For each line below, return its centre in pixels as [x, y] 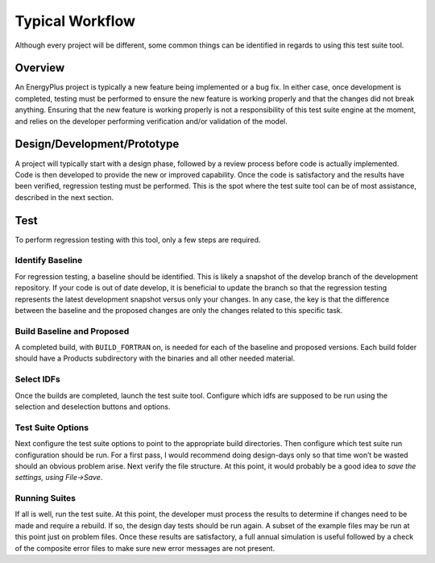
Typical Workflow [75, 21]
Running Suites [46, 498]
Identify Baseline [49, 261]
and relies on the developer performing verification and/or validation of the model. [151, 121]
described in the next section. [64, 197]
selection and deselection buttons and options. [93, 407]
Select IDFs [37, 379]
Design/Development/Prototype [97, 144]
